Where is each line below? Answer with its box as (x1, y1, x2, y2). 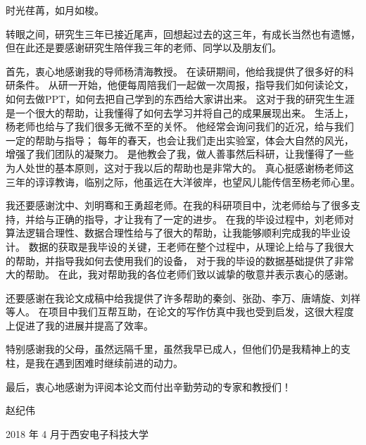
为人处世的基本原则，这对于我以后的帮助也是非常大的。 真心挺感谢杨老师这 (6, 160, 354, 175)
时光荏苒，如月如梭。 (6, 3, 104, 17)
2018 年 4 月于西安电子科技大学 (6, 426, 149, 441)
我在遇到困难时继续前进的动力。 (34, 356, 183, 370)
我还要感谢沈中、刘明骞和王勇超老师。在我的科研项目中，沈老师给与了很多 (6, 198, 351, 213)
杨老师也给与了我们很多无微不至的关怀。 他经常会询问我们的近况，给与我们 (6, 119, 354, 134)
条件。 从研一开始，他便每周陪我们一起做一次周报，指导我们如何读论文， (15, 77, 354, 92)
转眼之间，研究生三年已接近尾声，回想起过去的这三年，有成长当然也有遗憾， (6, 26, 360, 41)
